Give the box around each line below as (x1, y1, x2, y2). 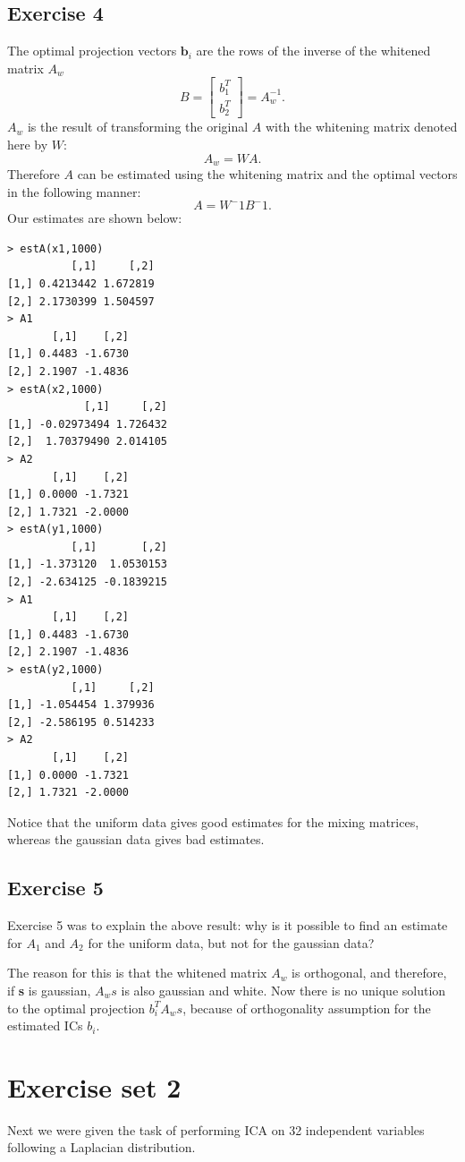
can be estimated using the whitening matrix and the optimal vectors (77, 165, 458, 183)
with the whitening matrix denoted (265, 117, 458, 136)
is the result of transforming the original (27, 117, 249, 136)
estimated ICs (7, 1016, 83, 1035)
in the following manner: (7, 182, 141, 201)
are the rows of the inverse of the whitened (196, 41, 431, 60)
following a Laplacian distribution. (7, 1138, 196, 1157)
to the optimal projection (7, 998, 146, 1017)
